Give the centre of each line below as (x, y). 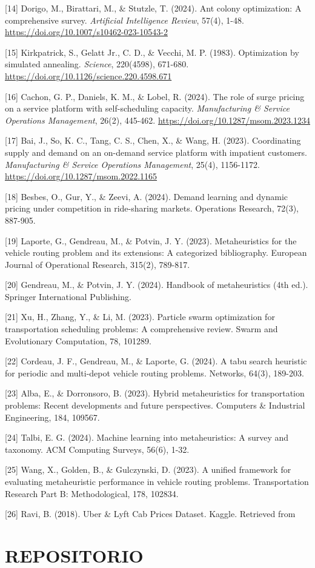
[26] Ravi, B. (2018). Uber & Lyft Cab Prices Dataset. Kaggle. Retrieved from (150, 514)
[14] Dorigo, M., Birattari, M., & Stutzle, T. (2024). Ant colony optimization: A (153, 8)
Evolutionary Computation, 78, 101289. (78, 340)
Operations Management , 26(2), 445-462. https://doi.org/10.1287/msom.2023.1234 (157, 120)
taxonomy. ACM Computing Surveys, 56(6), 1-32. (97, 449)
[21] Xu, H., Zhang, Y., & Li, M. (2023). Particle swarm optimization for (140, 317)
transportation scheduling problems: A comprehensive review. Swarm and (141, 329)
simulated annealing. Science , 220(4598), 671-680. (97, 64)
